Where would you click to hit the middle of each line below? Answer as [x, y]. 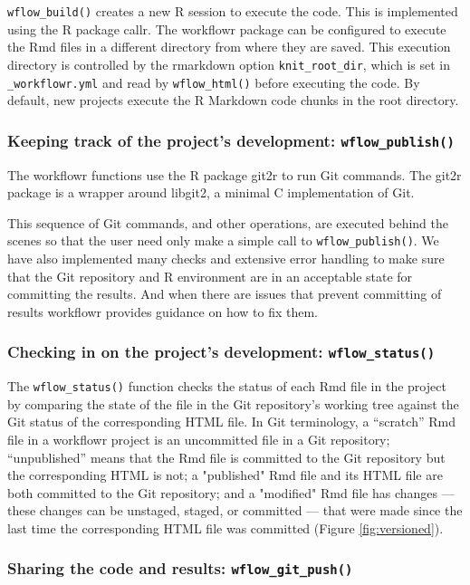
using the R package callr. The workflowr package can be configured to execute [227, 29]
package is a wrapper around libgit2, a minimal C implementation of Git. [211, 192]
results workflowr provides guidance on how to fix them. [163, 311]
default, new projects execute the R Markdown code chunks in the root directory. [233, 100]
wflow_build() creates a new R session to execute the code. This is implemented [233, 11]
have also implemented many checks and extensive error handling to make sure [226, 258]
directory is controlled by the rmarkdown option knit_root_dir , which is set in [229, 64]
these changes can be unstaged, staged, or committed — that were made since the [235, 510]
